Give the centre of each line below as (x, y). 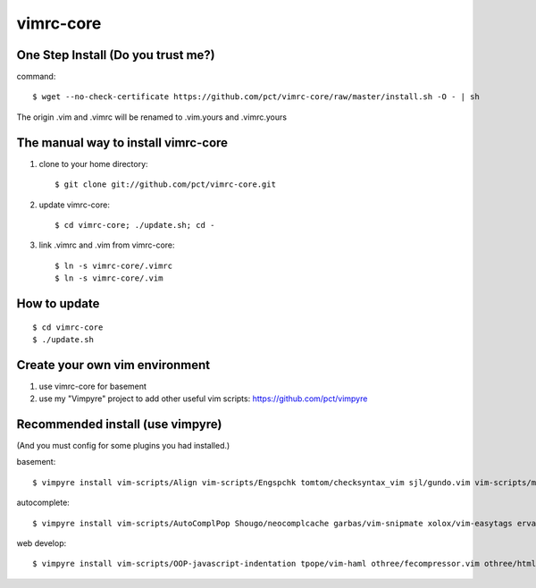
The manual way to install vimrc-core (122, 143)
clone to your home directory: (93, 164)
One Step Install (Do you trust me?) (116, 55)
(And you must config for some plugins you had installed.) (123, 446)
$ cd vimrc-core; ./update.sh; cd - (135, 225)
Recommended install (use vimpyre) (119, 424)
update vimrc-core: (75, 205)
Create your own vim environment (113, 365)
